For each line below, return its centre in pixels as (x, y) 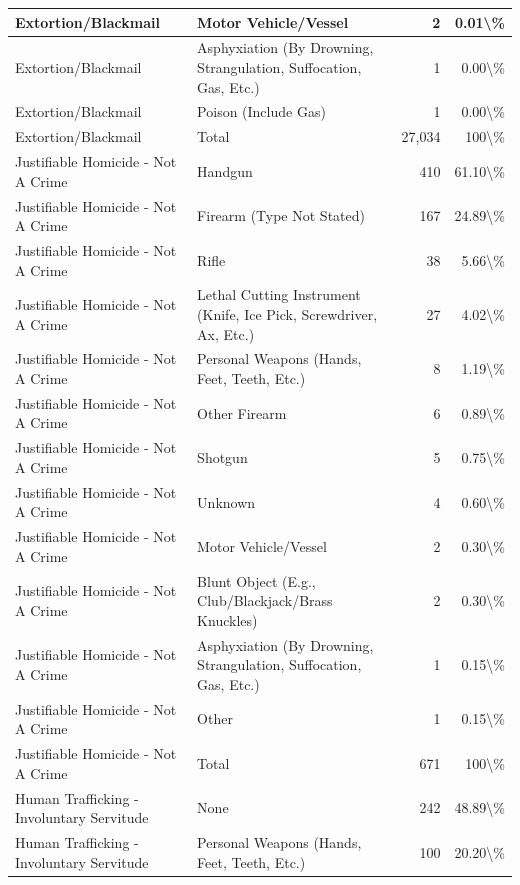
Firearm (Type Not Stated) (281, 215)
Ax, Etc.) (226, 333)
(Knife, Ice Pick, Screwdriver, (287, 313)
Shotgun (222, 457)
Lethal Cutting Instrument (279, 294)
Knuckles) (227, 619)
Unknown (226, 501)
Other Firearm (242, 412)
